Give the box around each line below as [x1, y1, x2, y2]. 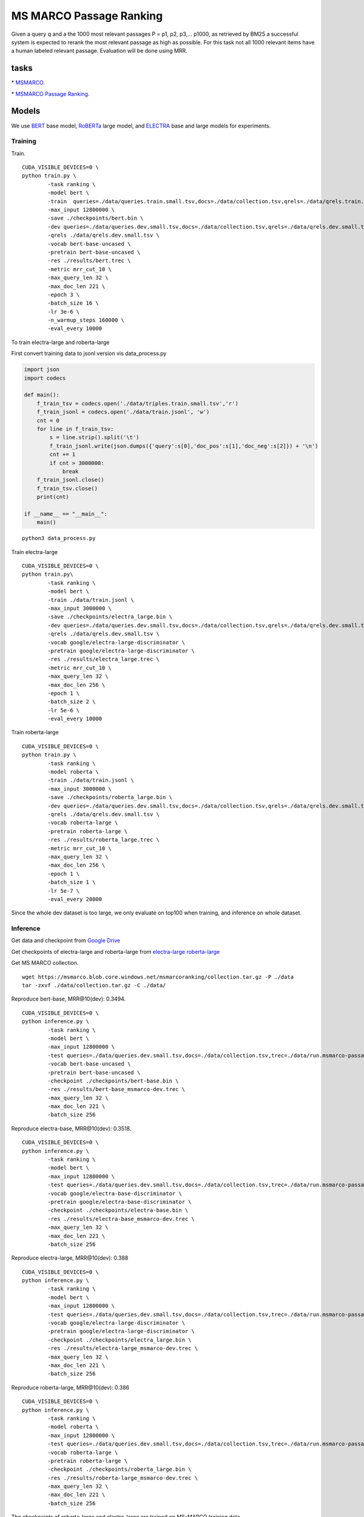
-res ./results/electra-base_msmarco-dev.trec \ [47, 1215, 195, 1222]
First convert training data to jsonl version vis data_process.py [11, 350, 167, 357]
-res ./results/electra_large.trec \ [47, 656, 160, 663]
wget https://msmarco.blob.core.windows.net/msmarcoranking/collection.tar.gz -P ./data [22, 973, 294, 980]
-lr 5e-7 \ [47, 887, 80, 894]
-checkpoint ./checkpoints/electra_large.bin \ [47, 1336, 192, 1343]
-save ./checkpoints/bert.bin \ [47, 215, 144, 221]
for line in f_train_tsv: [36, 425, 114, 432]
